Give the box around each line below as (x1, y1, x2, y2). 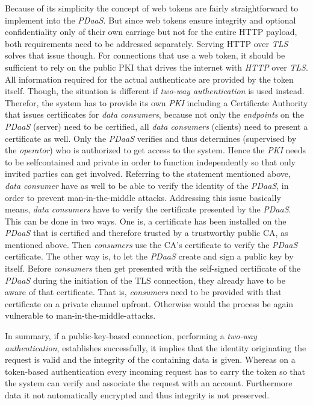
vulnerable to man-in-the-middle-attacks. (5, 309, 156, 322)
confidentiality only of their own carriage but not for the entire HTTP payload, (5, 25, 297, 38)
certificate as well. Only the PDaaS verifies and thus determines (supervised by (5, 132, 297, 144)
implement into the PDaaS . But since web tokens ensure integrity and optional (5, 13, 296, 26)
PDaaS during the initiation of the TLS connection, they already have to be (5, 273, 286, 286)
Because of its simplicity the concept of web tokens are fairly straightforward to (5, 2, 299, 14)
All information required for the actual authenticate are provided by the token (5, 72, 294, 85)
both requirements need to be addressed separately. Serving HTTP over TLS (5, 37, 288, 49)
